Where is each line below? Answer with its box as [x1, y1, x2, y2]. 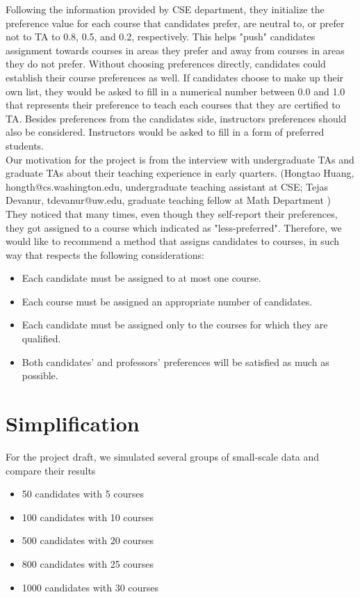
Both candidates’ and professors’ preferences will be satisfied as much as [22, 354, 329, 369]
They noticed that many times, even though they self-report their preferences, [6, 206, 338, 221]
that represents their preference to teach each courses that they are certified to [6, 97, 341, 112]
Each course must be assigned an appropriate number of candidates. [22, 294, 313, 308]
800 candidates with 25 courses [22, 556, 154, 571]
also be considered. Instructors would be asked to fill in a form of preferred [6, 125, 325, 139]
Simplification [6, 409, 140, 438]
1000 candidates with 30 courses [22, 580, 159, 594]
